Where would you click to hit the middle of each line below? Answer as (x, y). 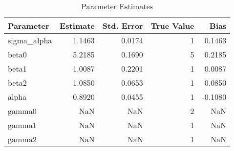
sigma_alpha (30, 40)
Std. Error (123, 26)
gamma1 (22, 125)
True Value (172, 26)
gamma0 (22, 111)
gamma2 (22, 139)
